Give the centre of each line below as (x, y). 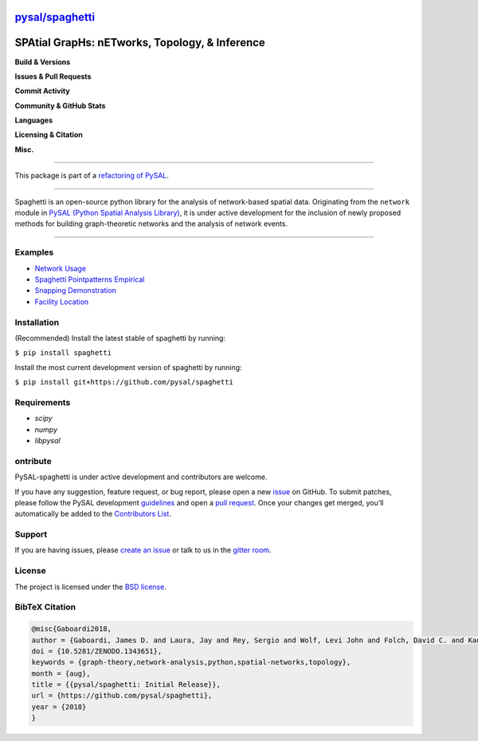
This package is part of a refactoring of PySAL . (92, 176)
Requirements (43, 402)
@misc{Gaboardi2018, (71, 629)
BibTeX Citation (45, 607)
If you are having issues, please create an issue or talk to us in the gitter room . (143, 550)
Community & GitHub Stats (60, 105)
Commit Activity (43, 91)
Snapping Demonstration (76, 291)
